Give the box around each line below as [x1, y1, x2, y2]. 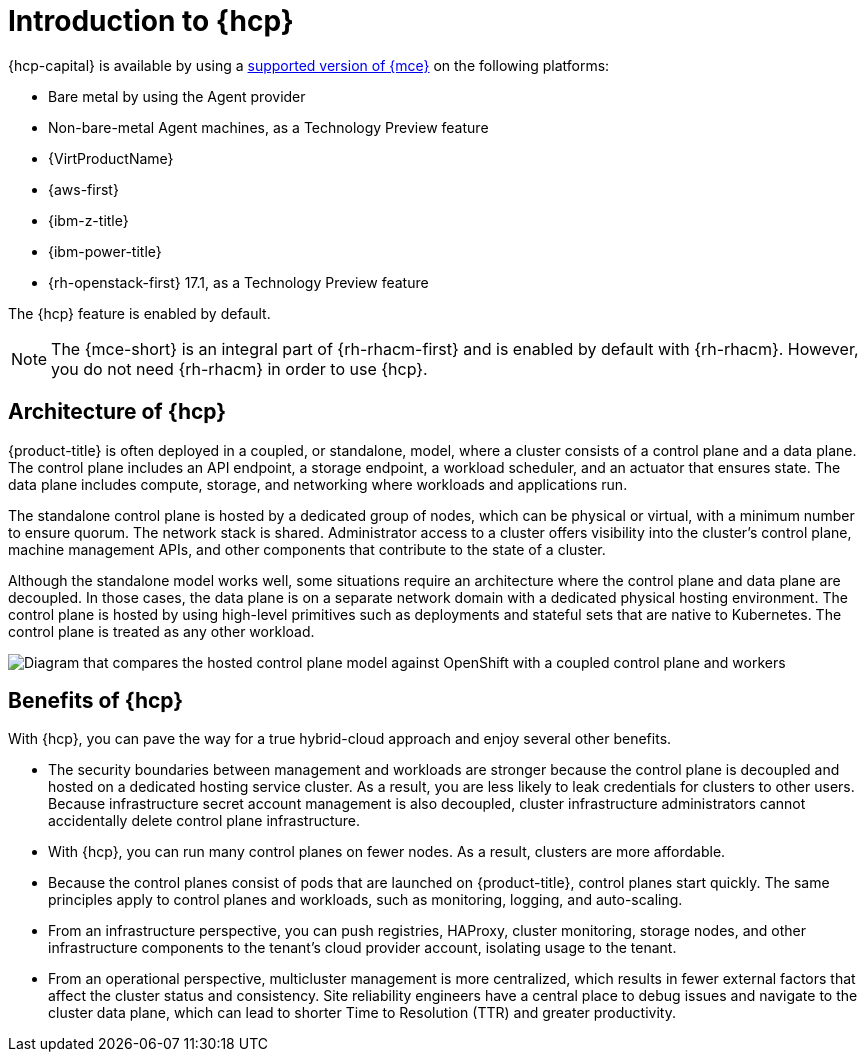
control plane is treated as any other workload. [8, 622, 315, 640]
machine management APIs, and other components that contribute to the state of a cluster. [8, 540, 606, 558]
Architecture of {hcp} [8, 399, 227, 425]
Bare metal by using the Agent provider [48, 87, 306, 105]
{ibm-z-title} [48, 211, 129, 229]
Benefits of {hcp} [8, 688, 184, 714]
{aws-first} [48, 180, 119, 198]
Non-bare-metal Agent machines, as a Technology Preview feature [48, 118, 489, 136]
